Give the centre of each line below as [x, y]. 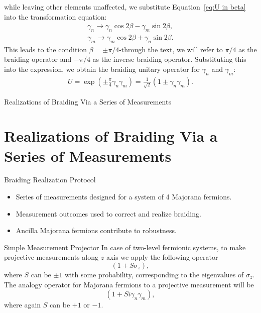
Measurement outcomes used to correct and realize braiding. [108, 213]
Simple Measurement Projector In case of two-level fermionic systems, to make [125, 247]
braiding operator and [38, 59]
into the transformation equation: [55, 16]
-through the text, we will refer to [171, 49]
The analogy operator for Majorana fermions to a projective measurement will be [129, 284]
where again [23, 305]
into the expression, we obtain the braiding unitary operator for [102, 69]
